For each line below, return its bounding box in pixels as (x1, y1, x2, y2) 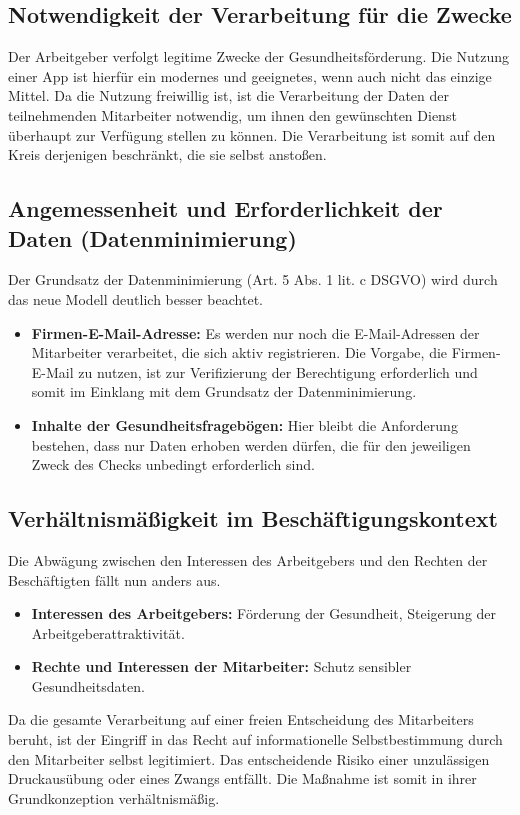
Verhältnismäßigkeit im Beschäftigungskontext (8, 503, 498, 534)
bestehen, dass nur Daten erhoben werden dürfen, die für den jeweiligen (31, 434, 471, 455)
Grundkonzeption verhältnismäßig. (8, 787, 220, 808)
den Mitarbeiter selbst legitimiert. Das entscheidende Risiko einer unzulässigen (8, 748, 490, 769)
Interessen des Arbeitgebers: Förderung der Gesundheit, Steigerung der (31, 603, 497, 624)
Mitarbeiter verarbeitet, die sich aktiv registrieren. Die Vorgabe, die (31, 342, 448, 363)
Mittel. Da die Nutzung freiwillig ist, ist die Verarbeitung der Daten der (8, 85, 449, 106)
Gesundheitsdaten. (31, 675, 145, 696)
